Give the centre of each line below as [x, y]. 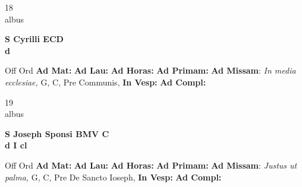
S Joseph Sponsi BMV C [57, 133]
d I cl [16, 145]
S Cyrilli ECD [34, 39]
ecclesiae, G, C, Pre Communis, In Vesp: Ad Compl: [106, 82]
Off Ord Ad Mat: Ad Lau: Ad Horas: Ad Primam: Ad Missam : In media [150, 70]
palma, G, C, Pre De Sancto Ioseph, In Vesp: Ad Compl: [113, 177]
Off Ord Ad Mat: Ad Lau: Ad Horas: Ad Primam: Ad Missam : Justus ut [151, 165]
